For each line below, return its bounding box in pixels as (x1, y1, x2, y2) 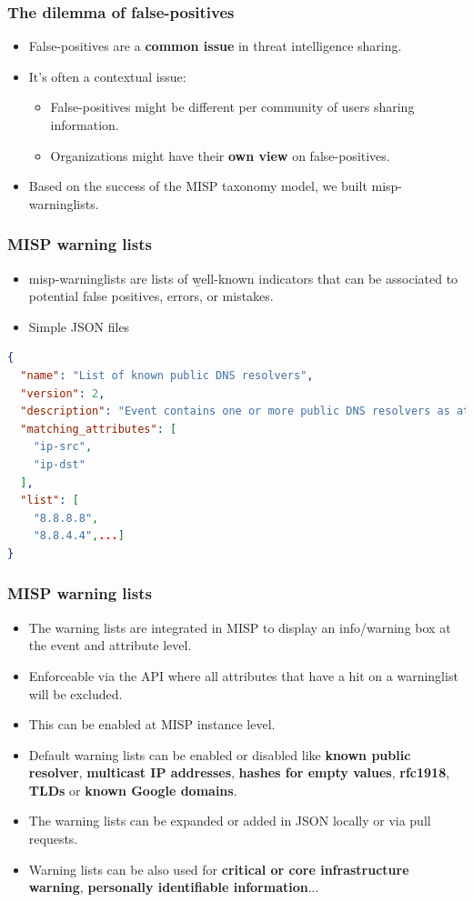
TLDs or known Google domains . (28, 780, 237, 799)
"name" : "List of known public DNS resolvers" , (20, 368, 314, 382)
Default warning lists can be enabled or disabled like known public (28, 745, 411, 764)
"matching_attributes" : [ (20, 422, 177, 436)
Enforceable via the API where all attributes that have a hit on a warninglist (28, 666, 458, 685)
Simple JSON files (28, 316, 130, 336)
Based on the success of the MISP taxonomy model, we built (28, 176, 367, 195)
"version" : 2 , (20, 386, 106, 400)
